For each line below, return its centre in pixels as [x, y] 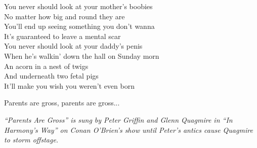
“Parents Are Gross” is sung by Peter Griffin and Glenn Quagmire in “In [118, 119]
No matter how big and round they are [65, 16]
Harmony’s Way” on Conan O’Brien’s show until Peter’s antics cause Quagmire [128, 129]
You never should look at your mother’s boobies [78, 6]
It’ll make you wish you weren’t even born [69, 85]
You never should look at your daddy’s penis [73, 46]
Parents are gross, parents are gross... [62, 103]
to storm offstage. [31, 140]
